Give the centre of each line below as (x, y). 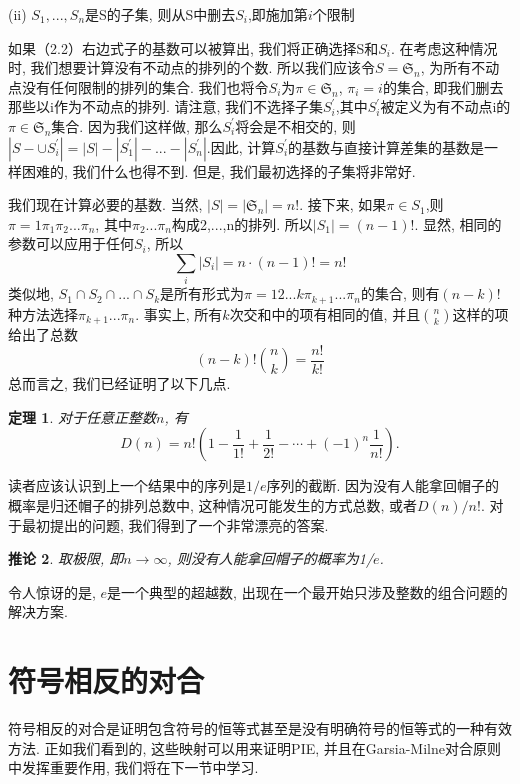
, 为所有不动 (460, 67)
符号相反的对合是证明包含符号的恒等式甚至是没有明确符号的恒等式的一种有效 (260, 728)
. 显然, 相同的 (458, 223)
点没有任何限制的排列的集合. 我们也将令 (138, 86)
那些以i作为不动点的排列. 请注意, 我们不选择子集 (165, 106)
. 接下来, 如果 (343, 204)
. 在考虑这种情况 (444, 47)
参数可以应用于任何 (71, 243)
